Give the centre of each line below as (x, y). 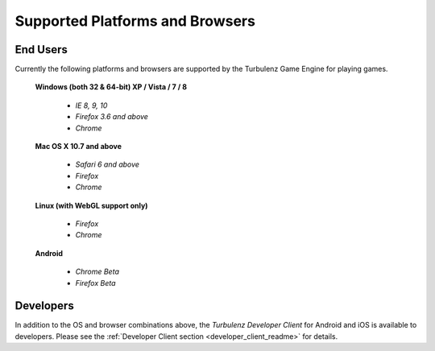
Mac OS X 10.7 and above (79, 147)
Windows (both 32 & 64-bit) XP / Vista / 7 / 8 (111, 87)
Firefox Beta (95, 283)
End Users (41, 50)
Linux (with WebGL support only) (91, 205)
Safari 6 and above (108, 164)
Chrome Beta (97, 272)
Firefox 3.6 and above (112, 117)
